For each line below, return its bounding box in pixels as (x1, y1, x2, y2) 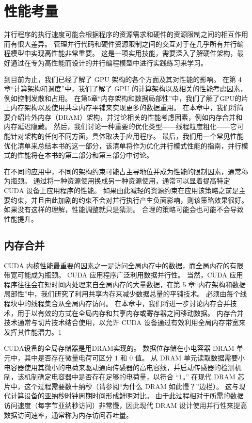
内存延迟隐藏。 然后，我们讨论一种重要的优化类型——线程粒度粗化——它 (4, 121, 237, 131)
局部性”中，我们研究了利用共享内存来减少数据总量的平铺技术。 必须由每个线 (4, 289, 247, 299)
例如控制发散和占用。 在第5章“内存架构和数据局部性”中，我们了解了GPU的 (4, 93, 241, 103)
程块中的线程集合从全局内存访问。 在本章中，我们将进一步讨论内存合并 (4, 298, 230, 308)
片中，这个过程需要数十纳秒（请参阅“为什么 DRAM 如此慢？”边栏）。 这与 (4, 381, 239, 391)
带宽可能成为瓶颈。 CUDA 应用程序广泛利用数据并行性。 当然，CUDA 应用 (4, 270, 243, 280)
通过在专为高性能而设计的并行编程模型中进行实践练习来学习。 (10, 57, 207, 67)
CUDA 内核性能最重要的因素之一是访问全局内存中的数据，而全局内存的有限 (4, 260, 244, 270)
